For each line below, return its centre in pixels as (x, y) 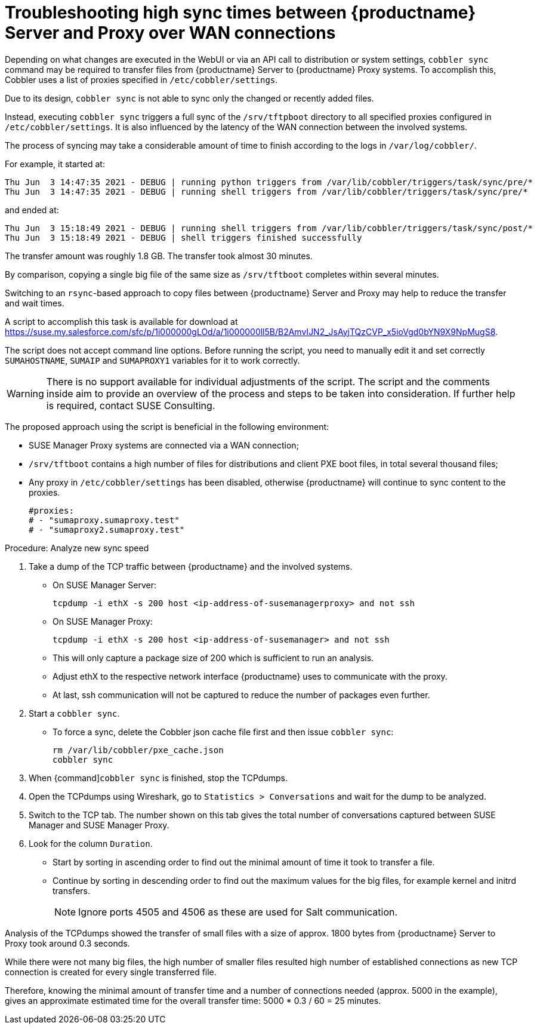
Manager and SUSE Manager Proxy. (99, 825)
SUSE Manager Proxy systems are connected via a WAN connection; (164, 445)
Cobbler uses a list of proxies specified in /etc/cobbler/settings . (141, 79)
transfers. (71, 890)
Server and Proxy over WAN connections (170, 33)
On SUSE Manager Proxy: (103, 621)
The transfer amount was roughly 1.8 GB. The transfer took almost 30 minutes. (159, 256)
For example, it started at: (55, 164)
